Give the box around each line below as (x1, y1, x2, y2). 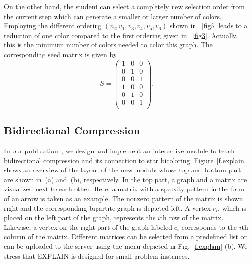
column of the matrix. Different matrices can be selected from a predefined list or (4, 231, 247, 242)
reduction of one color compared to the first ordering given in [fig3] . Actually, (4, 30, 238, 40)
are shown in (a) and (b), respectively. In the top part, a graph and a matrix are (4, 174, 247, 184)
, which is (218, 203, 247, 213)
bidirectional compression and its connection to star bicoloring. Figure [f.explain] (4, 155, 246, 165)
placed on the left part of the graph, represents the (4, 212, 156, 223)
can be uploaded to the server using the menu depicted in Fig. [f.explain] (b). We (4, 241, 248, 251)
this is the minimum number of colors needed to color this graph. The (4, 39, 213, 50)
